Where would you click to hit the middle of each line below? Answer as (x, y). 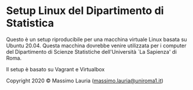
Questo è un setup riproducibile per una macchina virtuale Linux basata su (97, 39)
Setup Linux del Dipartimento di (85, 11)
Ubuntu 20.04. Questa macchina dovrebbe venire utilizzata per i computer (97, 46)
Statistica (30, 23)
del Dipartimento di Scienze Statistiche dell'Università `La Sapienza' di (91, 51)
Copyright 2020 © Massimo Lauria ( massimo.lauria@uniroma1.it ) (85, 81)
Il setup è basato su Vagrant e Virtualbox (55, 69)
